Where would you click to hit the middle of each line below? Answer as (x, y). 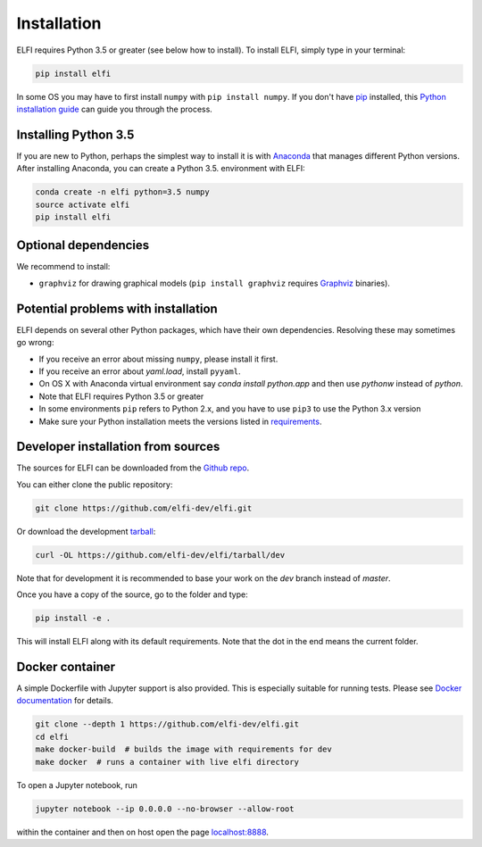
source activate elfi (83, 204)
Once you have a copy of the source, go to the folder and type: (133, 594)
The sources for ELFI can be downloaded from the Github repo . (133, 468)
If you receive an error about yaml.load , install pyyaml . (140, 371)
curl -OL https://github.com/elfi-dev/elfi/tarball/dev (160, 555)
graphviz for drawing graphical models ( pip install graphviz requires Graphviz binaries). (214, 283)
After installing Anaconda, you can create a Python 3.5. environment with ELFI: (161, 169)
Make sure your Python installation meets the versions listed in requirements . (180, 421)
